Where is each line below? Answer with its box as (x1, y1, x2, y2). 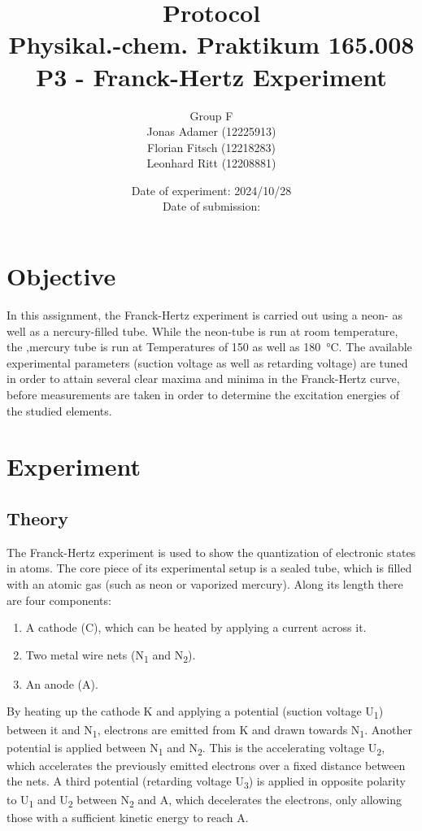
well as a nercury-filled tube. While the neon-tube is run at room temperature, (7, 322, 398, 339)
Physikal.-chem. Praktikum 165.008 (8, 28, 415, 61)
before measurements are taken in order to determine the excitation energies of (7, 385, 400, 402)
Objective (7, 259, 116, 293)
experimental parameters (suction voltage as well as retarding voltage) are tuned (7, 354, 408, 371)
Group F (189, 107, 233, 124)
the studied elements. (7, 402, 112, 419)
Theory (7, 505, 69, 530)
